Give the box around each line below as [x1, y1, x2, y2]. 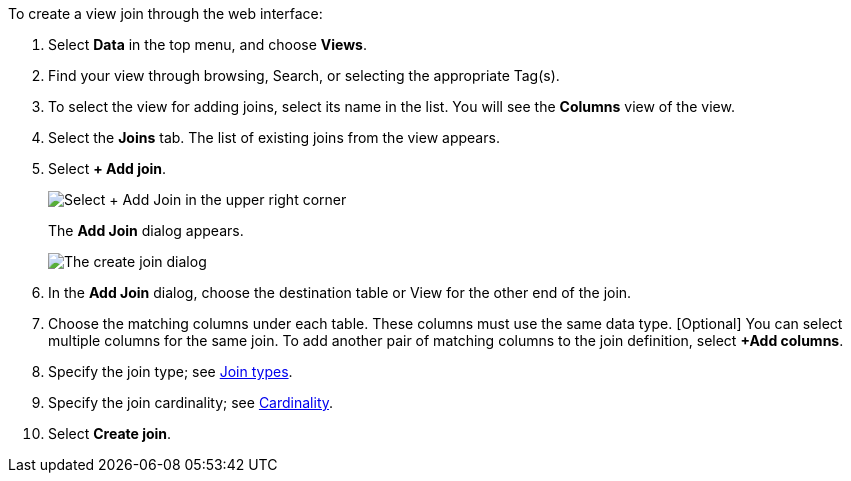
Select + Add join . [48, 160, 167, 177]
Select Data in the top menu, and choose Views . [48, 36, 367, 53]
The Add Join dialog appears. [48, 222, 244, 239]
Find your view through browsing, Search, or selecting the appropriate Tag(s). [48, 67, 560, 84]
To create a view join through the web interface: [8, 5, 323, 22]
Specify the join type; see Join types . [48, 363, 293, 380]
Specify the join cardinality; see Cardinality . [48, 394, 334, 411]
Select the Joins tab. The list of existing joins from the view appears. [48, 129, 500, 146]
